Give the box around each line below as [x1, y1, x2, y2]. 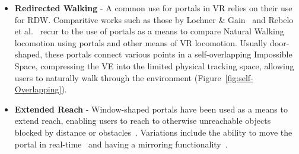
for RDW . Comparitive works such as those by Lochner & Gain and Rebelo [14, 13, 294, 25]
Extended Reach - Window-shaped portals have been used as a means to [14, 102, 288, 115]
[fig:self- [225, 71, 253, 84]
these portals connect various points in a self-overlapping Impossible [44, 48, 292, 60]
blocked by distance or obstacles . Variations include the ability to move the [14, 126, 292, 138]
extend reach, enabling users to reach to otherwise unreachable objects [14, 114, 271, 127]
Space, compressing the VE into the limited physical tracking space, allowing [14, 59, 294, 72]
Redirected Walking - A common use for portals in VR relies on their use [14, 2, 292, 14]
